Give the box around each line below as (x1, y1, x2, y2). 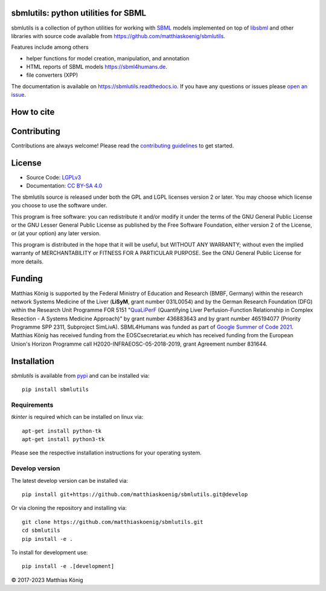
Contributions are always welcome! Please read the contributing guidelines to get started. (11, 142, 234, 149)
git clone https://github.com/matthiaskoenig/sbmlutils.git (22, 518, 203, 525)
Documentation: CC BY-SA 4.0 (26, 182, 103, 190)
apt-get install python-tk (22, 427, 102, 434)
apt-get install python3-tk (22, 436, 105, 443)
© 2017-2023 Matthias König (11, 576, 84, 583)
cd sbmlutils (22, 527, 60, 534)
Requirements (11, 401, 54, 409)
